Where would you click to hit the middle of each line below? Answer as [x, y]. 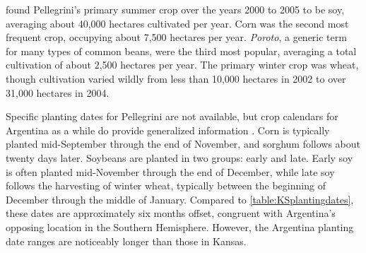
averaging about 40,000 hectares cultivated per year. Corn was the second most [177, 23]
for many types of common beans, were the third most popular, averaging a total [181, 51]
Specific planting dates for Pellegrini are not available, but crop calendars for [172, 116]
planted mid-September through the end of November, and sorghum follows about [183, 144]
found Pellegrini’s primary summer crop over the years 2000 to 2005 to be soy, [175, 9]
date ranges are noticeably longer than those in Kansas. [126, 241]
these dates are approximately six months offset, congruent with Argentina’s [171, 213]
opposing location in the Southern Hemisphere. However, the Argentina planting [180, 226]
